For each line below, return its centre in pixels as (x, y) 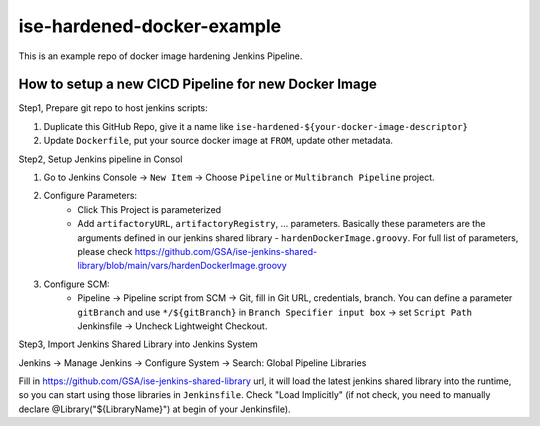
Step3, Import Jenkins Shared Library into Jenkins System (138, 344)
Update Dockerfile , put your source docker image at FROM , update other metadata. (218, 141)
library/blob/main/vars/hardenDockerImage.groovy (182, 266)
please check (105, 251)
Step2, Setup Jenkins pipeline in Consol (100, 159)
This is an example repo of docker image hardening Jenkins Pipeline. (160, 56)
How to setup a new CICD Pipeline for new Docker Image (197, 84)
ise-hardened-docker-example (150, 26)
